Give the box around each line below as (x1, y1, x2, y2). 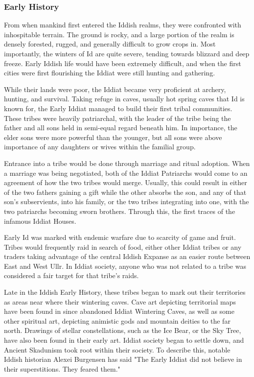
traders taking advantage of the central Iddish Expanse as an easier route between (4, 251, 251, 261)
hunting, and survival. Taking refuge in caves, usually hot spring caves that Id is (4, 94, 245, 104)
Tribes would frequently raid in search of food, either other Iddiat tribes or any (4, 241, 242, 252)
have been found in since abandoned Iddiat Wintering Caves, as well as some (4, 306, 234, 316)
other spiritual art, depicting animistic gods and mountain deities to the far (4, 315, 231, 326)
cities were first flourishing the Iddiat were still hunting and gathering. (4, 68, 215, 78)
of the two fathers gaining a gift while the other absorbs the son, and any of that (4, 187, 247, 197)
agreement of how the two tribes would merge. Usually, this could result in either (4, 177, 247, 188)
